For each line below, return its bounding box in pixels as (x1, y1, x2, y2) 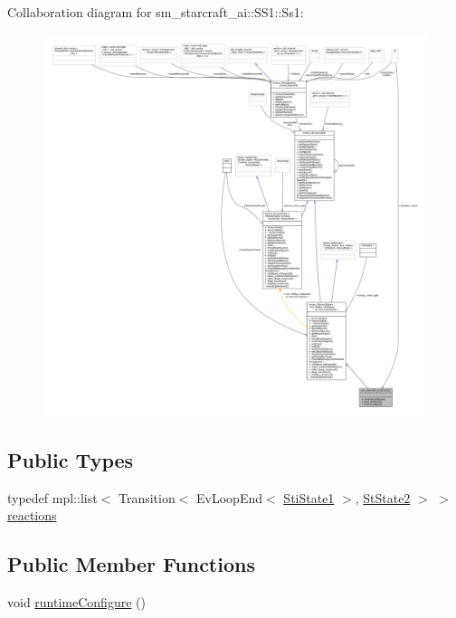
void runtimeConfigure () (7, 593, 146, 612)
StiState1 (283, 488, 335, 507)
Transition (118, 488, 176, 507)
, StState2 (355, 488, 411, 507)
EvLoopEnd (196, 488, 263, 507)
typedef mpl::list (7, 488, 98, 507)
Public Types (7, 445, 134, 473)
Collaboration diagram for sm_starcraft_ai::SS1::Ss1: (7, 3, 304, 21)
